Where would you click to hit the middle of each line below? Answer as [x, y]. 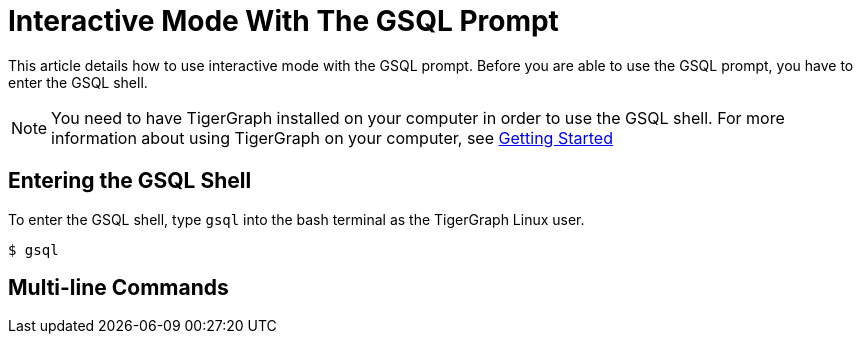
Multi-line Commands [118, 288]
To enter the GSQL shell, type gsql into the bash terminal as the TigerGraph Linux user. [296, 219]
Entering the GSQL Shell [130, 181]
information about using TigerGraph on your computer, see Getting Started [332, 137]
